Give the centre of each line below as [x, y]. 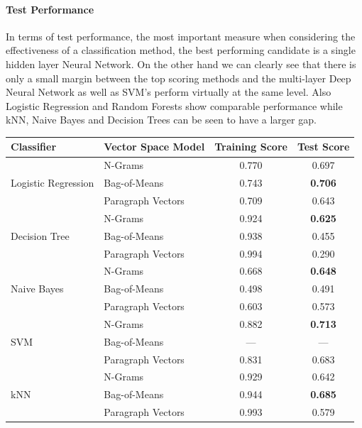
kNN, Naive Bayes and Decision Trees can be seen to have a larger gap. [161, 120]
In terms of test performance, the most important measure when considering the [181, 36]
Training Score [251, 147]
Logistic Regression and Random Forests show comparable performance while [174, 105]
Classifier [34, 147]
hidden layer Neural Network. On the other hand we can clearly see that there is [181, 64]
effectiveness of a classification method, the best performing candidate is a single [181, 50]
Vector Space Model [154, 147]
